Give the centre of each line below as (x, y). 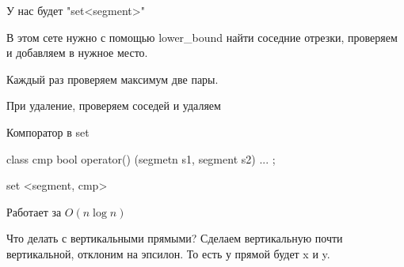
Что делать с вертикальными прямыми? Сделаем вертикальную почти (175, 238)
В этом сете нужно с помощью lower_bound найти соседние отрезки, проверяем (202, 37)
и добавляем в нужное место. (77, 53)
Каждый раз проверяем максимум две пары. (112, 79)
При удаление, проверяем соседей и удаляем (114, 105)
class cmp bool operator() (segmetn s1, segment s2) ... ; (141, 158)
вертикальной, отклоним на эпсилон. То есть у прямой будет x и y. (168, 253)
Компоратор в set (48, 132)
